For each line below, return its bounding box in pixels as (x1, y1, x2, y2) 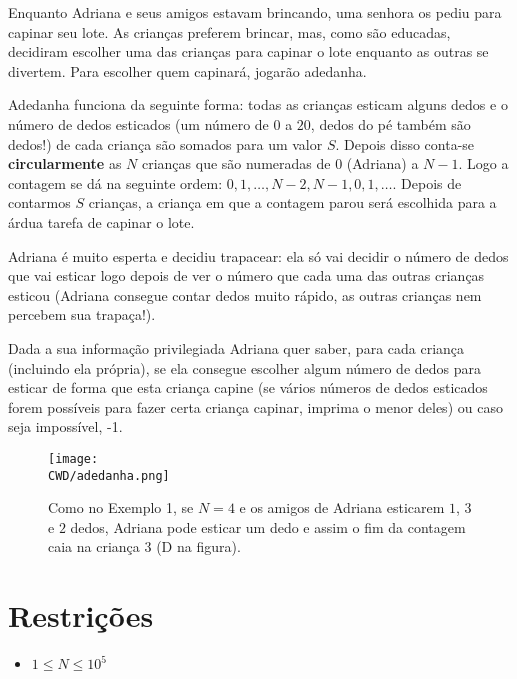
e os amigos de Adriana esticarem (239, 497, 445, 518)
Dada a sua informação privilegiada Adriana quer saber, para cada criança (8, 337, 465, 358)
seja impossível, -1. (8, 416, 123, 437)
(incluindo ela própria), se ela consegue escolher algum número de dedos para (8, 357, 481, 378)
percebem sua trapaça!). (8, 304, 156, 325)
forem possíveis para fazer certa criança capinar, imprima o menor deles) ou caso (8, 396, 503, 417)
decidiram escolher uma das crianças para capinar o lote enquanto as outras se (8, 41, 489, 62)
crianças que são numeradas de (141, 153, 331, 174)
